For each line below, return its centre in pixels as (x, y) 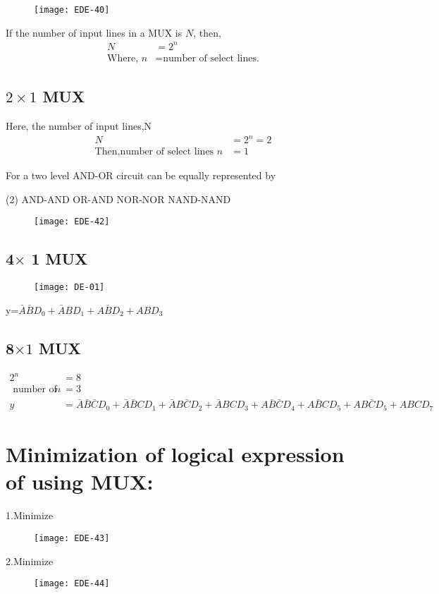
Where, (123, 58)
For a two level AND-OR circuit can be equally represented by (141, 175)
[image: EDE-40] (72, 10)
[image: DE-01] (69, 287)
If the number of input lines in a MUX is (94, 32)
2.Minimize (30, 560)
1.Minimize (30, 515)
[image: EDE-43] (72, 538)
